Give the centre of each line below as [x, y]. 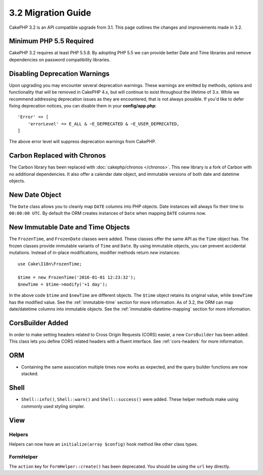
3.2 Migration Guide [50, 13]
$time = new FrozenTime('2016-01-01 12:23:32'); [77, 278]
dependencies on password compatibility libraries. [60, 60]
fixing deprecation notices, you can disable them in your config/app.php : [83, 105]
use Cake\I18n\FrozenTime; [50, 264]
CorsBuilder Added [38, 323]
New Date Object [35, 195]
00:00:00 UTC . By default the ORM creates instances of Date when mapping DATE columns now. [108, 213]
